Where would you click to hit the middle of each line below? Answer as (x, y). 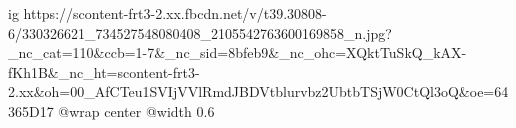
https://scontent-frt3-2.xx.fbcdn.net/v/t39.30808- (175, 13)
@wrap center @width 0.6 (136, 110)
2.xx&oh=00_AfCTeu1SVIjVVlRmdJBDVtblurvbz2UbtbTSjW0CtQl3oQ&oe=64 (258, 91)
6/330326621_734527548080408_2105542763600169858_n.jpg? (200, 32)
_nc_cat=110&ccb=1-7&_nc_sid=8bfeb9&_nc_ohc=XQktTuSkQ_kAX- (237, 52)
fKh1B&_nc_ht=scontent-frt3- (104, 71)
